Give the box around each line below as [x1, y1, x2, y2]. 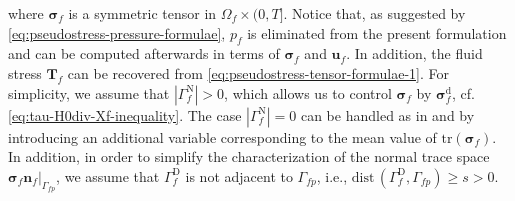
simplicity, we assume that [8, 82, 170, 103]
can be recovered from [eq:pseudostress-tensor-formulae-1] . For [67, 62, 450, 83]
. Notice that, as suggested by [283, 3, 466, 23]
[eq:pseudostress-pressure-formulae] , [8, 22, 226, 43]
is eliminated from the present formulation [247, 22, 507, 43]
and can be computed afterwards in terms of [8, 43, 280, 64]
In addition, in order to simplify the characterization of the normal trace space [8, 146, 490, 167]
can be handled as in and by [300, 104, 475, 125]
